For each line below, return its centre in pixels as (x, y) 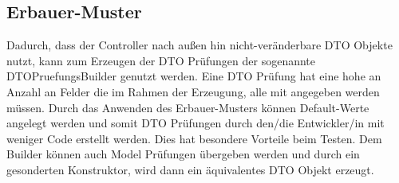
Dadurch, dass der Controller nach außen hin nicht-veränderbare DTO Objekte (199, 45)
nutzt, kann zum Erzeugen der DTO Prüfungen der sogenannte (161, 60)
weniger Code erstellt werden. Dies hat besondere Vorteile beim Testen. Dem (194, 138)
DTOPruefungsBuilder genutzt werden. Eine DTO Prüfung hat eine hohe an (194, 76)
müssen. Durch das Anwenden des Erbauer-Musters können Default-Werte (188, 107)
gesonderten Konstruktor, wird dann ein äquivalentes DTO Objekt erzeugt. (190, 169)
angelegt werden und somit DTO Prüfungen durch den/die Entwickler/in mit (196, 123)
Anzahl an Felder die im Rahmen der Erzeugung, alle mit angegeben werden (193, 91)
